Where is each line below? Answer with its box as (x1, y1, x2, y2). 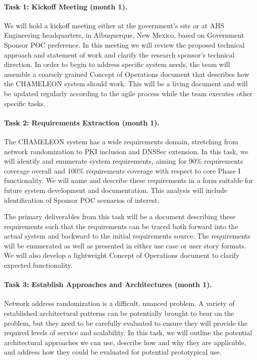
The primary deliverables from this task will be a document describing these (4, 211, 236, 222)
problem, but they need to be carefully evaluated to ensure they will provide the (4, 317, 248, 328)
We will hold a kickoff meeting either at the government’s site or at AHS (4, 20, 224, 30)
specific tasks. (4, 98, 46, 108)
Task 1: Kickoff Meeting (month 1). (4, 1, 128, 11)
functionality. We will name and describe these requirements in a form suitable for (4, 175, 254, 185)
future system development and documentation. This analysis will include (4, 184, 227, 195)
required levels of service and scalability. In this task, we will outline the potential (4, 327, 253, 338)
